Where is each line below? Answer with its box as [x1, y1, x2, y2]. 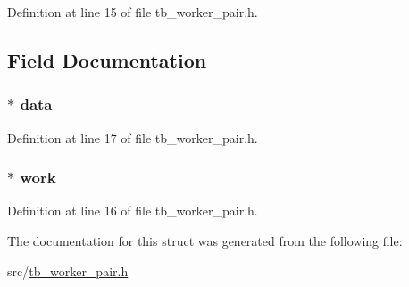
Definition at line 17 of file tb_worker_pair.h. [7, 128, 258, 147]
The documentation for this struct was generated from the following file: [7, 232, 403, 249]
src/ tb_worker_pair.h [7, 261, 129, 280]
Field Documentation [7, 46, 207, 73]
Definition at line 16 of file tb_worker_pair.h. [7, 201, 258, 220]
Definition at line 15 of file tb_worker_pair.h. [7, 3, 258, 21]
